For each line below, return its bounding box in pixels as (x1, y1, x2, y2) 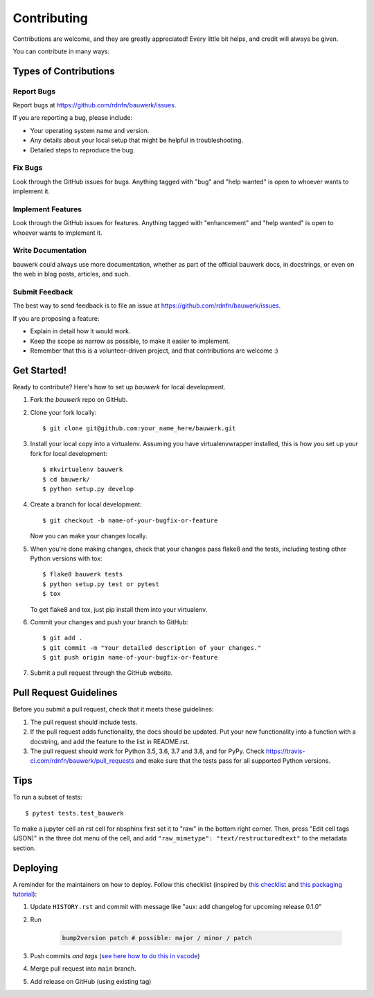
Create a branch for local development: (30, 500, 142, 509)
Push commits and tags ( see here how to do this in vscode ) (30, 951, 200, 960)
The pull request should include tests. (30, 718, 138, 726)
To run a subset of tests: (12, 793, 82, 802)
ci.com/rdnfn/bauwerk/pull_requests (30, 757, 134, 765)
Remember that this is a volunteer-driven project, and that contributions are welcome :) (30, 346, 278, 355)
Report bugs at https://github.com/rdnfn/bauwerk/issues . (12, 101, 177, 109)
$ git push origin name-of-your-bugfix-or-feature (42, 653, 218, 662)
